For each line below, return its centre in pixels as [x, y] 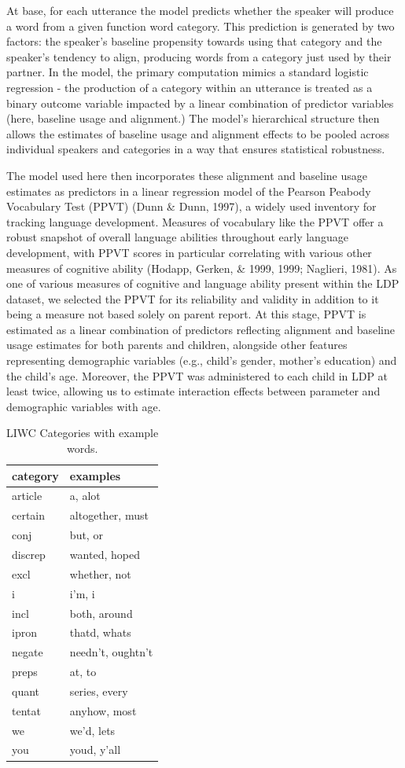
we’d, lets [92, 730]
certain [29, 515]
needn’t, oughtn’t [111, 652]
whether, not [100, 573]
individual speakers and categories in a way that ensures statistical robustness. [196, 149]
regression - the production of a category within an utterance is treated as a [190, 87]
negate [28, 652]
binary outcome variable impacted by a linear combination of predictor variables [200, 103]
